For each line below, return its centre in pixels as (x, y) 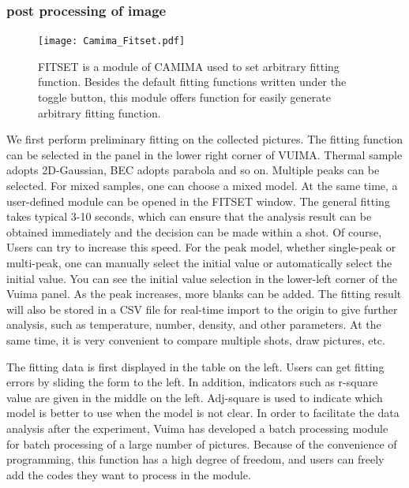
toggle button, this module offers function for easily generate (184, 97)
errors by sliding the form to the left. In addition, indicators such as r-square (192, 382)
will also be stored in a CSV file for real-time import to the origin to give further (202, 309)
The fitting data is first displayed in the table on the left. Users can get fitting (195, 366)
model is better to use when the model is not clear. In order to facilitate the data (203, 413)
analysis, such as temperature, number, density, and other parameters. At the (194, 324)
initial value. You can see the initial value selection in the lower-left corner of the (202, 278)
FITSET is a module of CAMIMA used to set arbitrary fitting (189, 66)
